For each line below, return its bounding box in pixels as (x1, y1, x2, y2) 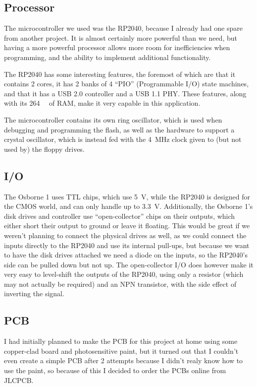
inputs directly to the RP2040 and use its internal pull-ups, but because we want (4, 240, 250, 250)
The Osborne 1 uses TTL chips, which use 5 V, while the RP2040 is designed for (4, 191, 250, 201)
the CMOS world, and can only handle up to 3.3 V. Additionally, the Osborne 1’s (4, 201, 253, 211)
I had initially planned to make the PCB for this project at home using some (4, 336, 238, 346)
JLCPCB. (4, 375, 34, 385)
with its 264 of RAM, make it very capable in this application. (4, 98, 201, 108)
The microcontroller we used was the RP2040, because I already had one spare (4, 23, 243, 33)
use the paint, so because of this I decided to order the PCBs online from (4, 365, 226, 376)
